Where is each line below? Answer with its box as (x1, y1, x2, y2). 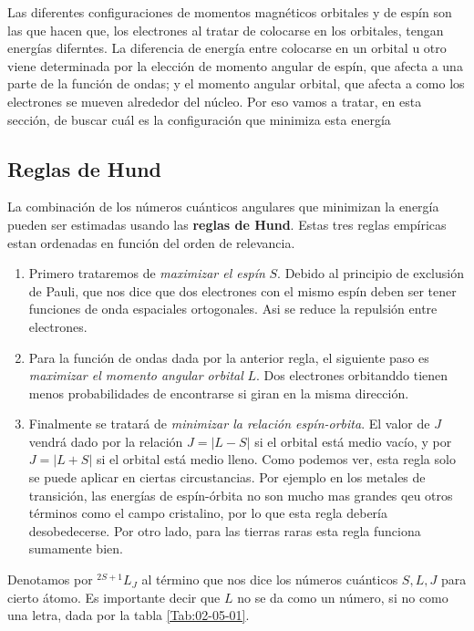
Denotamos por (7, 570, 93, 589)
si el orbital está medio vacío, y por (254, 431, 452, 450)
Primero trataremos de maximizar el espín (28, 264, 265, 283)
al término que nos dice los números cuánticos (141, 570, 398, 589)
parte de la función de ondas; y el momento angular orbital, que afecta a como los (7, 74, 465, 93)
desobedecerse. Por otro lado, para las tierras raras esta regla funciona (28, 521, 421, 540)
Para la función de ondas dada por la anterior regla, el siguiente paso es (28, 347, 429, 367)
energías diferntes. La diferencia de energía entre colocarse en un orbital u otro (7, 38, 447, 57)
